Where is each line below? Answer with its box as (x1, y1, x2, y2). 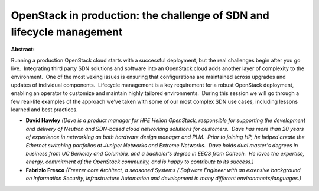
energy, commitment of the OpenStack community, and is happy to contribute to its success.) (25, 158, 254, 165)
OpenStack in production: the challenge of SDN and (11, 9, 270, 22)
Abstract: (11, 46, 35, 53)
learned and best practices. (11, 106, 78, 113)
